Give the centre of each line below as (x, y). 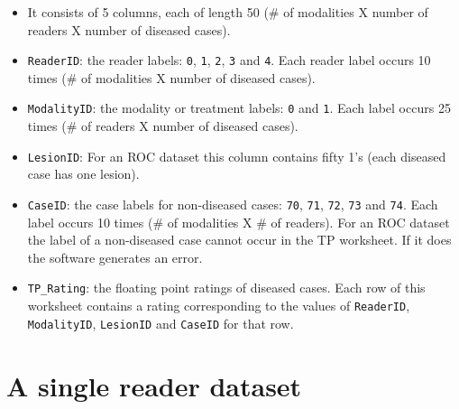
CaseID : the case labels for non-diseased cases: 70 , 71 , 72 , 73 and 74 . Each (233, 204)
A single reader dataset (154, 385)
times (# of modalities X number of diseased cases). (171, 77)
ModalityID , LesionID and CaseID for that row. (161, 323)
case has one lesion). (83, 174)
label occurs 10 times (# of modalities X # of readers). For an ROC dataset (239, 222)
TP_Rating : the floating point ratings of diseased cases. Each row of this (226, 288)
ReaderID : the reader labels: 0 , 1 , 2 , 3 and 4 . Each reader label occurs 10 (229, 60)
